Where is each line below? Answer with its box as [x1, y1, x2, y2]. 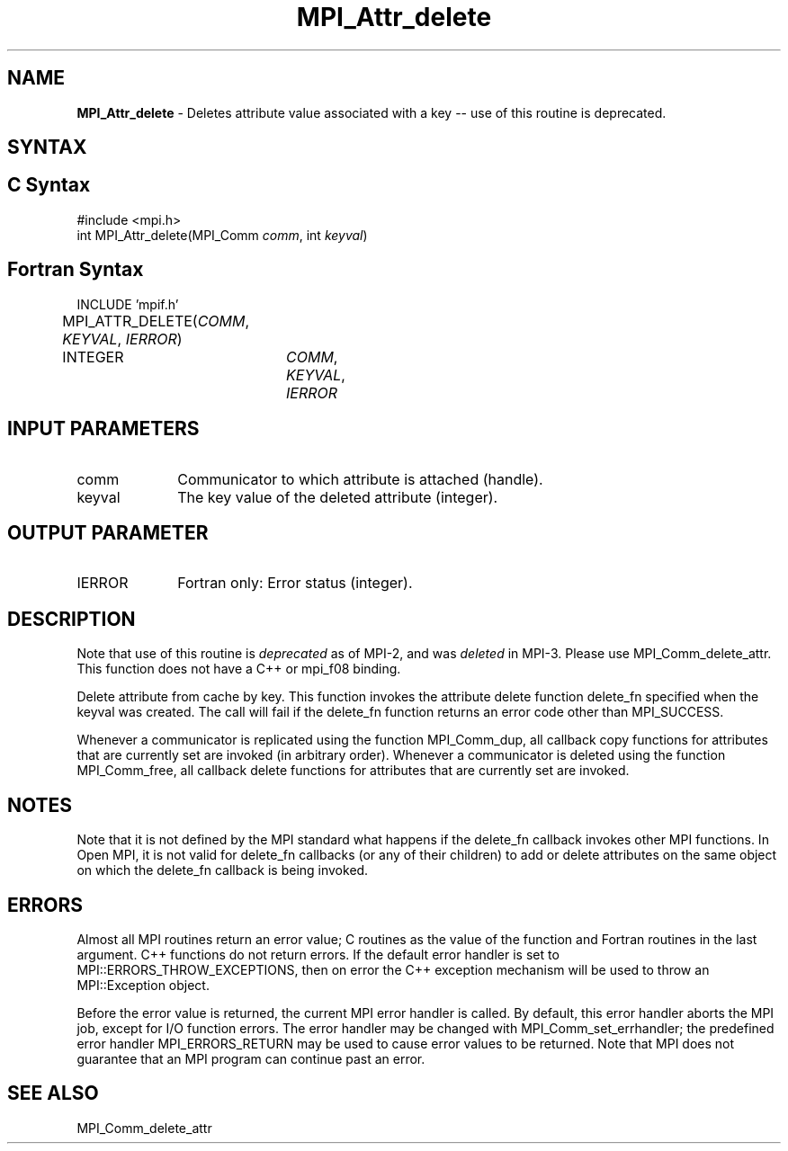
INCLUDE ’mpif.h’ [76, 296, 179, 312]
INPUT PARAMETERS [7, 417, 200, 441]
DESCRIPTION [7, 607, 136, 630]
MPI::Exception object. [76, 977, 210, 993]
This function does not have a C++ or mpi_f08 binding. [76, 661, 401, 677]
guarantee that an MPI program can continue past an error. [76, 1050, 425, 1066]
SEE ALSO [7, 1082, 99, 1105]
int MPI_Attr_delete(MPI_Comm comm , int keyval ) [76, 227, 368, 243]
